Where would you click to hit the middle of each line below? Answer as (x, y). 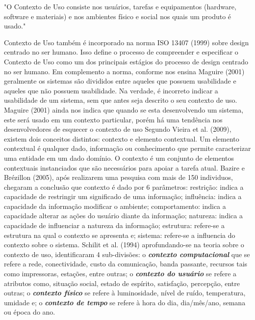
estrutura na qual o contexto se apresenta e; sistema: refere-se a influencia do (120, 235)
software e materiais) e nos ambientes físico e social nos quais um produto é (118, 16)
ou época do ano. (30, 312)
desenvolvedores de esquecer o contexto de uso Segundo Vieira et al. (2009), (118, 129)
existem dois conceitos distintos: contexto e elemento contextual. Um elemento (122, 138)
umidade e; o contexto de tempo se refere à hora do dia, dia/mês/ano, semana (125, 302)
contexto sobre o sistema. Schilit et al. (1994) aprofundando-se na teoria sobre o (124, 245)
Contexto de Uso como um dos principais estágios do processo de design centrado (126, 61)
